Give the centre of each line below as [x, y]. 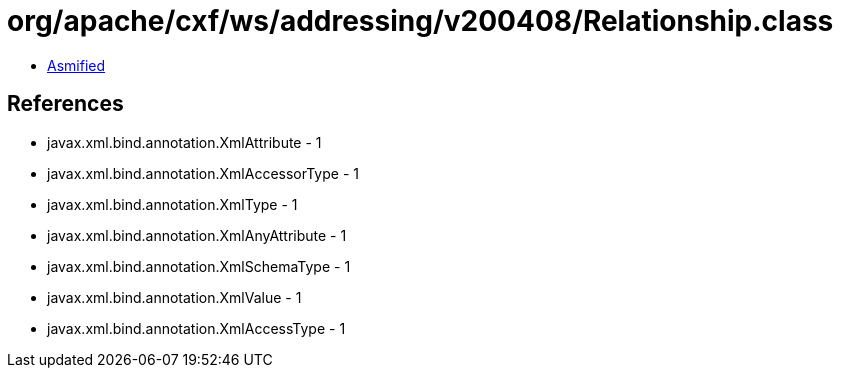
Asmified [76, 65]
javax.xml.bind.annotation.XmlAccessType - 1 [196, 328]
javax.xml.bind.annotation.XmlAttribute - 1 [184, 142]
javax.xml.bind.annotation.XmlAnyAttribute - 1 [197, 235]
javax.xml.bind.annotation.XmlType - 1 [172, 204]
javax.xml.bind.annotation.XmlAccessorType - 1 [203, 173]
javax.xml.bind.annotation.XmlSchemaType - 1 [199, 266]
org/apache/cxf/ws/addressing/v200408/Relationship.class [420, 21]
